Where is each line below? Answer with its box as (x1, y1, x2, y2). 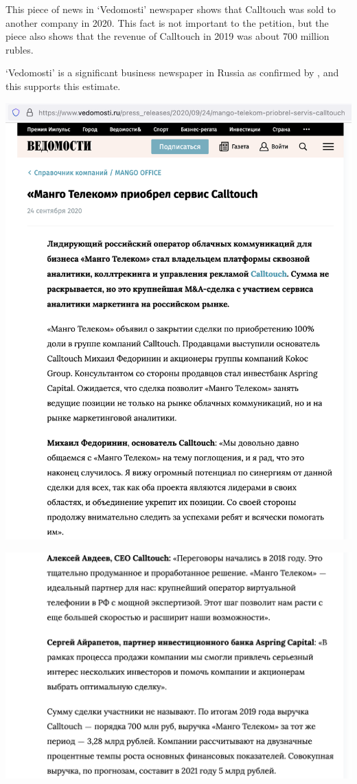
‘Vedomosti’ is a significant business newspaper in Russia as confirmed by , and (5, 65, 339, 80)
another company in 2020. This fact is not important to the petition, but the (5, 15, 329, 30)
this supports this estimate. (5, 78, 121, 93)
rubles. (5, 42, 34, 56)
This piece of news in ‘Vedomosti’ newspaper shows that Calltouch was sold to (5, 2, 336, 16)
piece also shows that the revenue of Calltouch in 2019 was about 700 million (5, 29, 330, 43)
